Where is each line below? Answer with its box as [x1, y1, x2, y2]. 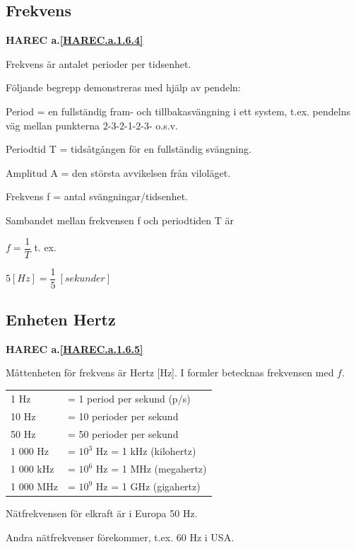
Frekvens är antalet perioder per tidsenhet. [6, 56, 191, 71]
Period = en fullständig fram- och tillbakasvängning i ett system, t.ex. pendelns [6, 103, 350, 118]
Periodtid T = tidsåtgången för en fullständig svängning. [6, 141, 251, 156]
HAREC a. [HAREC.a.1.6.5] [6, 341, 143, 356]
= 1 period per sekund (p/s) [67, 391, 191, 405]
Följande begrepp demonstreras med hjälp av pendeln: [6, 80, 241, 95]
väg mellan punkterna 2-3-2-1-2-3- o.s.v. [6, 117, 178, 132]
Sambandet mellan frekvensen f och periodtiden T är [6, 212, 234, 227]
